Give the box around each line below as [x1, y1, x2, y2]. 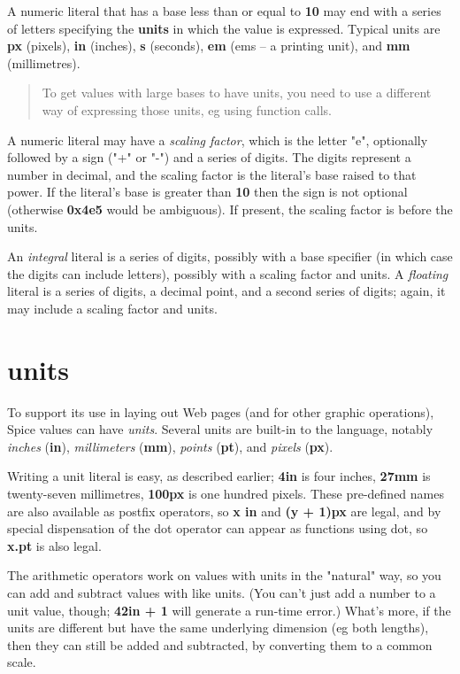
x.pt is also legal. [7, 536, 102, 554]
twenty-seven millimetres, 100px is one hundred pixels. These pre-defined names [7, 484, 444, 502]
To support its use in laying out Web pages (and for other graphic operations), [7, 402, 434, 421]
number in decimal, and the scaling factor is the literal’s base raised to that [7, 165, 417, 183]
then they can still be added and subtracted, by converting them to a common [7, 635, 433, 654]
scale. [7, 653, 36, 671]
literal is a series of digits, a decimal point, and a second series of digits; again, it [7, 282, 446, 300]
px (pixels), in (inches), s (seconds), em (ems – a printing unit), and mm [7, 36, 410, 55]
